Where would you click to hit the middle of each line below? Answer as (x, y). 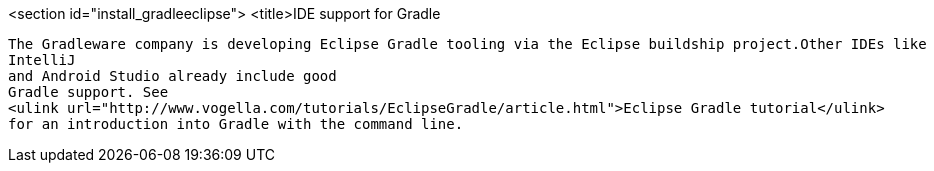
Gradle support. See (88, 92)
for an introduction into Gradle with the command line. (236, 124)
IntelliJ (42, 60)
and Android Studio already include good (172, 76)
